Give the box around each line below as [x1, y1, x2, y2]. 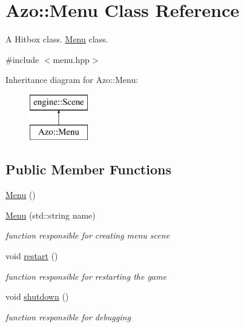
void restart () [5, 249, 58, 262]
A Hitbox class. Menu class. [5, 33, 108, 45]
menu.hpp [53, 53, 90, 65]
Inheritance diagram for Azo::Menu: [5, 73, 139, 86]
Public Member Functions [5, 160, 171, 179]
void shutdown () [5, 290, 69, 303]
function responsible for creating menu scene [5, 229, 170, 242]
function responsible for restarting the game [5, 269, 167, 282]
